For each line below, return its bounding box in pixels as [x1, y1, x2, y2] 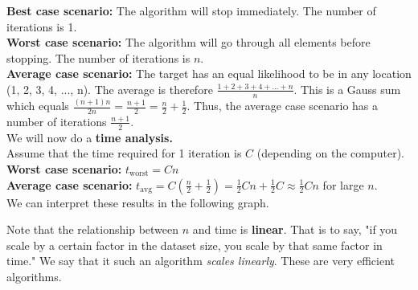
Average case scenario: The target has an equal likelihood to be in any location [6, 65, 412, 82]
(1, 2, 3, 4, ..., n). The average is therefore [6, 80, 213, 97]
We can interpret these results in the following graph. [6, 194, 269, 210]
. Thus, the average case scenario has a [186, 97, 379, 114]
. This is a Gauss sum [293, 80, 401, 97]
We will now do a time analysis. [6, 129, 173, 145]
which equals [6, 97, 69, 114]
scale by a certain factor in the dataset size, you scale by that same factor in [6, 236, 383, 253]
